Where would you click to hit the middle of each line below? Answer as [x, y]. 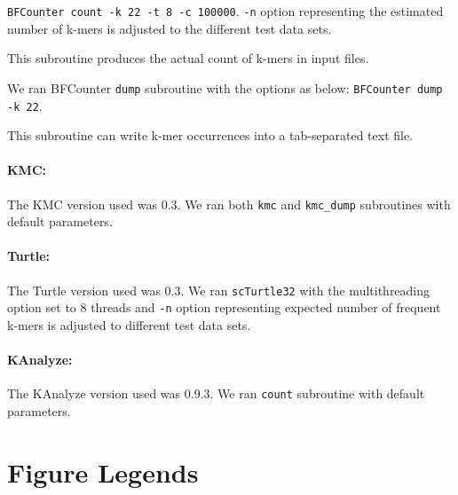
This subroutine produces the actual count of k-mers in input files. [188, 58]
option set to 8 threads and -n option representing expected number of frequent [224, 307]
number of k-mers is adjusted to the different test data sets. [170, 28]
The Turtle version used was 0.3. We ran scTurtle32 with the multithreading [219, 290]
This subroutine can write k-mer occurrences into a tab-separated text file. [210, 135]
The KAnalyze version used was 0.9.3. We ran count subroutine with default [216, 393]
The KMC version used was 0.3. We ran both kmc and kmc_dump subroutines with [229, 204]
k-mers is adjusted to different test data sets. [129, 324]
